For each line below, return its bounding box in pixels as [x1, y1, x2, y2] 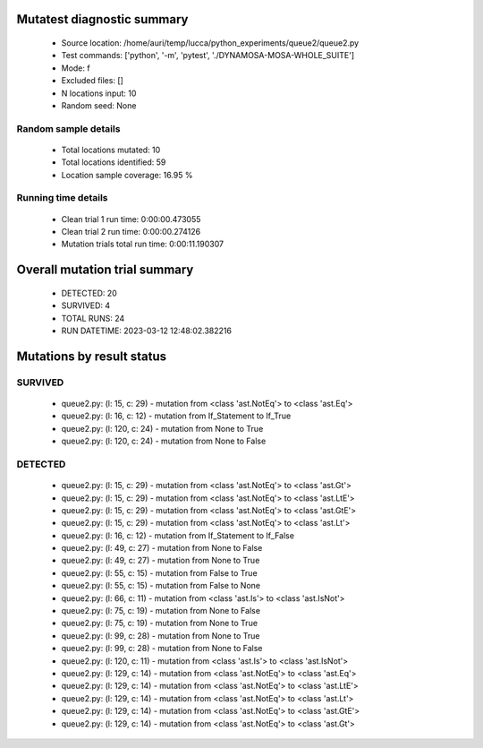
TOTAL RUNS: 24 [61, 313, 125, 323]
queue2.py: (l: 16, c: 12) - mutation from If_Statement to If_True [61, 410, 292, 421]
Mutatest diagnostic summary [16, 12, 189, 27]
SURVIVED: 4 [61, 300, 111, 311]
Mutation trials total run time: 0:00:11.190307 [61, 238, 224, 250]
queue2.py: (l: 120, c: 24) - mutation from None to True [61, 423, 264, 434]
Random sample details [16, 122, 121, 134]
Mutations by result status [16, 348, 167, 364]
